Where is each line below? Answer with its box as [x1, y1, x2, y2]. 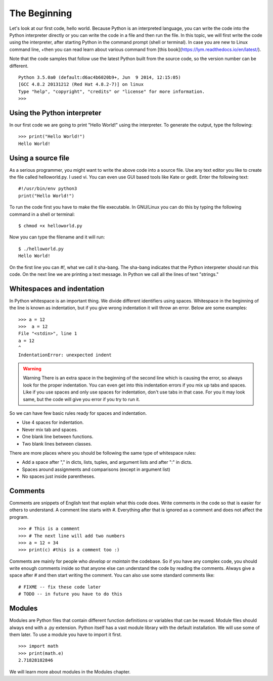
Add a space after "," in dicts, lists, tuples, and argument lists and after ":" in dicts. [22, 459, 193, 465]
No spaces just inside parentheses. [22, 473, 96, 479]
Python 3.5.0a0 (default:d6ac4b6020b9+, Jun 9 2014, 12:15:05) [18, 74, 181, 80]
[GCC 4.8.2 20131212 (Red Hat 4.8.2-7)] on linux [18, 81, 144, 87]
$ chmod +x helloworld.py [18, 223, 83, 228]
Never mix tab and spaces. [22, 426, 78, 432]
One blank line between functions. [22, 433, 94, 440]
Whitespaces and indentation [9, 284, 105, 293]
